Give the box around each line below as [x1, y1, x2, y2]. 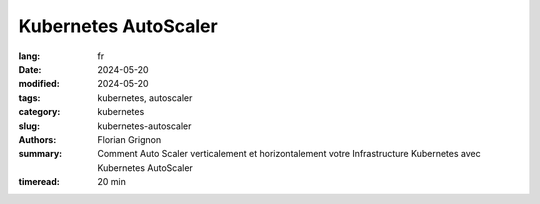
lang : [18, 50, 41, 62]
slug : [18, 120, 40, 132]
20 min [97, 176, 127, 188]
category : [18, 106, 61, 118]
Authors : [18, 133, 57, 145]
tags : [18, 91, 41, 104]
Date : [18, 63, 42, 75]
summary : [18, 148, 63, 160]
